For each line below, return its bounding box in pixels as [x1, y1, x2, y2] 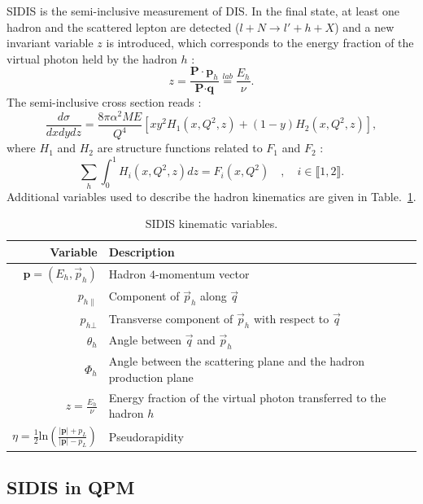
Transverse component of [108, 310, 233, 327]
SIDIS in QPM [7, 474, 135, 499]
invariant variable [7, 34, 94, 51]
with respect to [253, 310, 329, 327]
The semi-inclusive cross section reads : [7, 94, 202, 111]
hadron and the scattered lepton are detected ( [7, 18, 240, 35]
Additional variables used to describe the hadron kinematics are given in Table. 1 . [7, 187, 416, 204]
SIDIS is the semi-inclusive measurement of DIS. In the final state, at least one [7, 2, 400, 19]
